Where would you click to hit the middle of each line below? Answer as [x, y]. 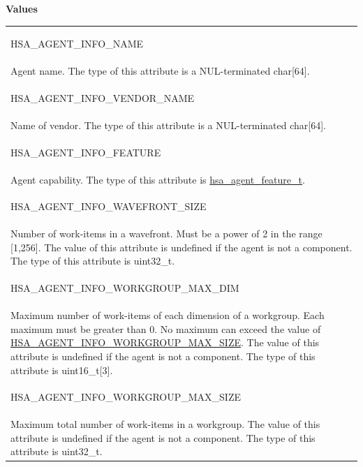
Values [22, 8]
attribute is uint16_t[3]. [62, 370]
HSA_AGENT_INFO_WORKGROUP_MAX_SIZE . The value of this [165, 342]
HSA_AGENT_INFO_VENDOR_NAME [103, 98]
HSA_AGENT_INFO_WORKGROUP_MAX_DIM [125, 288]
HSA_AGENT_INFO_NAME [77, 44]
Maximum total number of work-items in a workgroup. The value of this [165, 424]
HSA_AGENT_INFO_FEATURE [86, 152]
